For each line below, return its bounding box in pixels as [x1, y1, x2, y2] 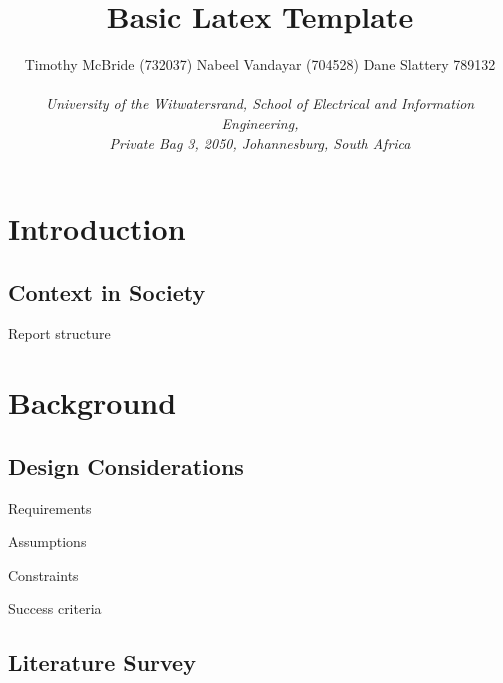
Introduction [8, 208, 186, 249]
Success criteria [8, 598, 102, 619]
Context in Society [8, 276, 206, 307]
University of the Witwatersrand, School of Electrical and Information [45, 93, 475, 114]
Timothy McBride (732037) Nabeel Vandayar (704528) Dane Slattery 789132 [24, 54, 496, 75]
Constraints [8, 564, 79, 585]
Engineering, [221, 112, 299, 133]
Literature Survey [8, 647, 196, 678]
